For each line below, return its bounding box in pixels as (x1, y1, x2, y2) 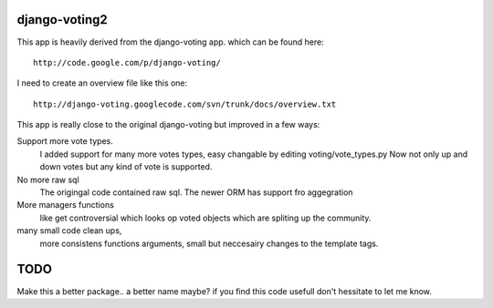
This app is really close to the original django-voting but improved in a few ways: (16, 119, 320, 130)
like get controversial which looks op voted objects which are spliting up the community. (39, 212, 372, 223)
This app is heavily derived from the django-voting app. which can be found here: (16, 36, 324, 47)
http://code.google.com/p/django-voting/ (33, 57, 221, 67)
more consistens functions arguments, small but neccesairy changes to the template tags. (39, 238, 379, 249)
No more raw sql (16, 174, 79, 185)
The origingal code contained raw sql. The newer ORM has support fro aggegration (39, 187, 353, 198)
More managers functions (16, 200, 114, 210)
